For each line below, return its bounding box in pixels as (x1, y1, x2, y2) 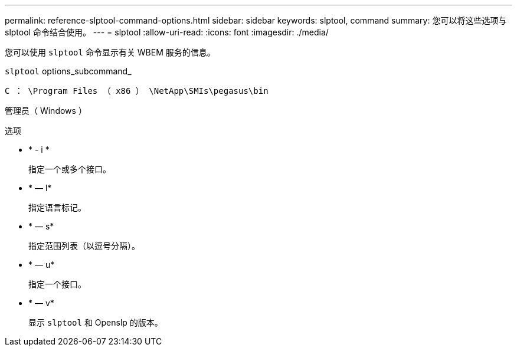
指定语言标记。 (28, 202, 86, 212)
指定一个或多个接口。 (28, 164, 111, 174)
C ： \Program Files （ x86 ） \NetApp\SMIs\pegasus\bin (5, 86, 269, 96)
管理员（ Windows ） (5, 106, 87, 116)
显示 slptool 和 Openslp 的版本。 (28, 317, 163, 327)
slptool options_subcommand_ (5, 66, 132, 76)
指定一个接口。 (28, 279, 86, 289)
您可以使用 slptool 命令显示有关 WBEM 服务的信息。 (5, 47, 215, 57)
